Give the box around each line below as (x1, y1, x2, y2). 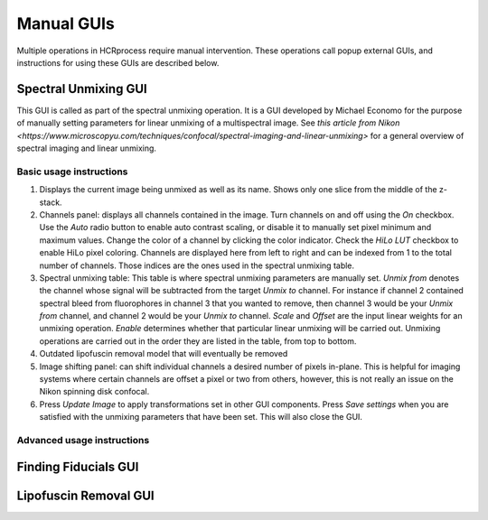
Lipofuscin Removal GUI (16, 487, 155, 503)
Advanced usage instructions (16, 433, 150, 446)
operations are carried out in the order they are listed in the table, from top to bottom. (39, 335, 357, 347)
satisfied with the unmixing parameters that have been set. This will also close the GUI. (39, 412, 363, 422)
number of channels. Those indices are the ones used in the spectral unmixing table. (39, 260, 355, 271)
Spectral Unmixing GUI (16, 81, 148, 97)
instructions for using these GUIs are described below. (16, 57, 220, 68)
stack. (39, 197, 62, 208)
